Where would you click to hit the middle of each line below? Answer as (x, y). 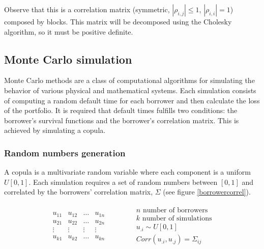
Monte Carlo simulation (68, 59)
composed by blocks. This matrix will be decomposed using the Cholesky (118, 21)
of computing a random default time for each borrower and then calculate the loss (132, 100)
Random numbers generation (65, 153)
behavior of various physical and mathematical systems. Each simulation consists (130, 90)
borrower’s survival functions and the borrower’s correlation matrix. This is (122, 120)
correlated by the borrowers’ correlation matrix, (79, 192)
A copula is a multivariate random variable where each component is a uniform (127, 172)
